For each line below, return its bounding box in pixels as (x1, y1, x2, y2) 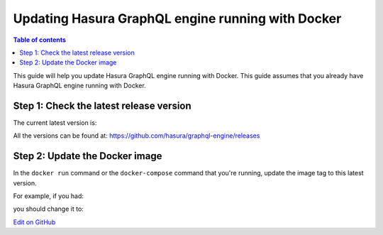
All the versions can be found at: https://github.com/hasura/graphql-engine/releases (13, 131, 260, 140)
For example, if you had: (13, 192, 84, 200)
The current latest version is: (13, 119, 97, 127)
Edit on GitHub (13, 217, 56, 226)
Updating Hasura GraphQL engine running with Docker (13, 11, 342, 26)
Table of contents (13, 35, 67, 44)
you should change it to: (13, 204, 84, 213)
